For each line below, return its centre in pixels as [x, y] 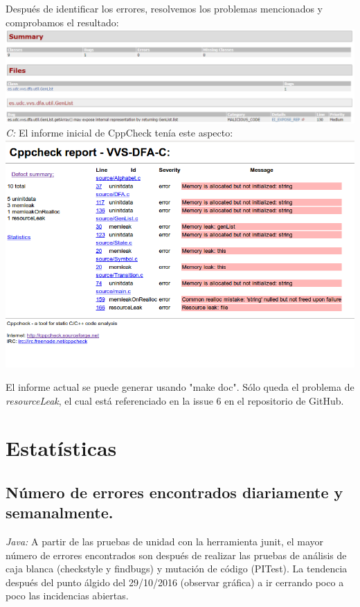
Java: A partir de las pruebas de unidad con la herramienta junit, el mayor [165, 542]
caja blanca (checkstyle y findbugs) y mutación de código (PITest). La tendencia [177, 569]
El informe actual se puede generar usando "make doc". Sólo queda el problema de [180, 386]
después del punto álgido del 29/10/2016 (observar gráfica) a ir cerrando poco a [175, 582]
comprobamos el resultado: [62, 22]
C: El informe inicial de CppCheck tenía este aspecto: [119, 133]
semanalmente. [60, 512]
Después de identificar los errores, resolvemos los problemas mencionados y [164, 8]
